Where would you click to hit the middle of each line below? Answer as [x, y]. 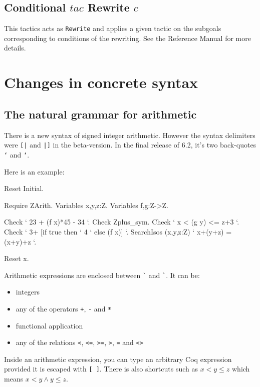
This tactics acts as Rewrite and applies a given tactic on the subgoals [113, 28]
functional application [49, 325]
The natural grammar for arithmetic [100, 114]
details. [15, 48]
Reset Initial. [24, 188]
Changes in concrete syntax [101, 82]
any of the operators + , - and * [64, 308]
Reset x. [17, 258]
